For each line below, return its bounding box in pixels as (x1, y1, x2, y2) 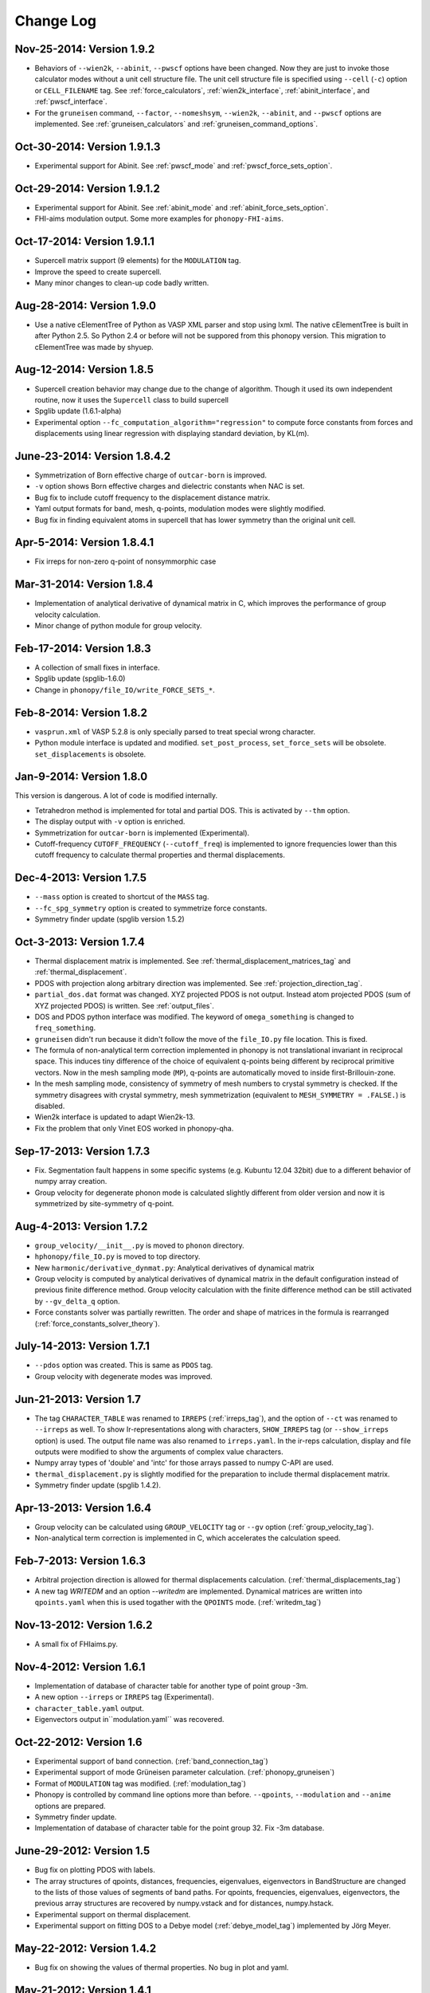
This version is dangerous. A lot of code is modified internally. (14, 791, 218, 800)
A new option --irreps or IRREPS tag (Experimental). (34, 1692, 214, 1702)
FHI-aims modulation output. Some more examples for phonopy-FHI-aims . (34, 214, 284, 223)
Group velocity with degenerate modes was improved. (34, 1371, 213, 1381)
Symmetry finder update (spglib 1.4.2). (34, 1480, 161, 1490)
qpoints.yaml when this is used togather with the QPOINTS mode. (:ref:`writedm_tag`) (34, 1598, 322, 1607)
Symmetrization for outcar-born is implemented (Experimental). (34, 827, 250, 837)
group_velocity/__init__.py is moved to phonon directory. (34, 1240, 244, 1250)
